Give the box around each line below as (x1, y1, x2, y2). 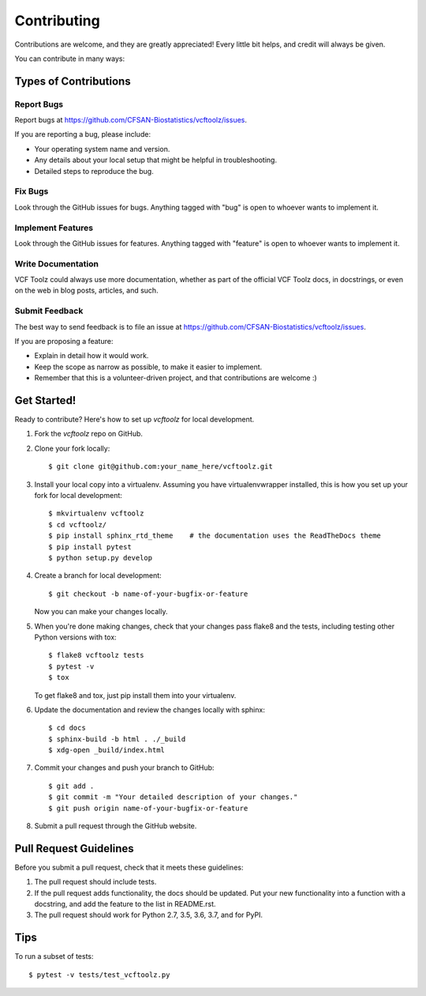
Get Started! (14, 394, 77, 407)
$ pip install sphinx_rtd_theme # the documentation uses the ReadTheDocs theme (48, 531, 382, 541)
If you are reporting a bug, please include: (14, 130, 151, 139)
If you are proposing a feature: (14, 337, 114, 345)
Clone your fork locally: (34, 443, 110, 453)
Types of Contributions (14, 74, 131, 88)
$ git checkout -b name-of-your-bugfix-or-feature (48, 589, 248, 598)
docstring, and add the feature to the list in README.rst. (34, 900, 216, 909)
